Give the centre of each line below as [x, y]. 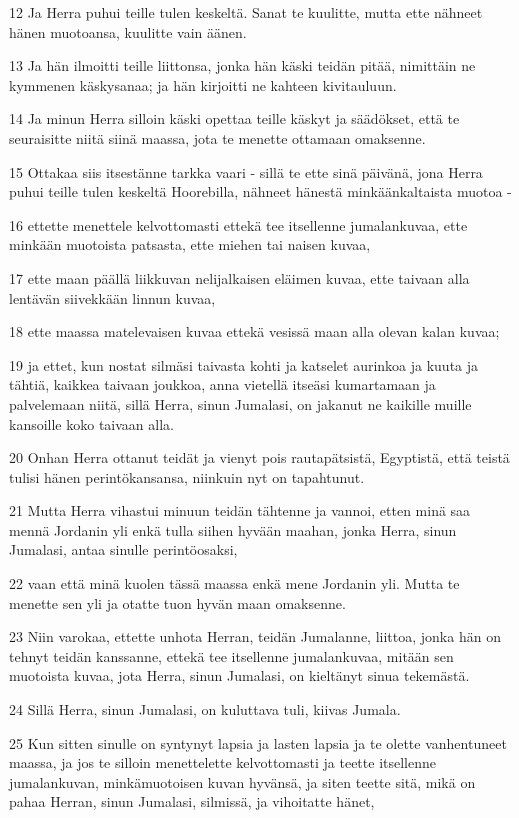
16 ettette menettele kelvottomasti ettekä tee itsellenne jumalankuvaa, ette [238, 224]
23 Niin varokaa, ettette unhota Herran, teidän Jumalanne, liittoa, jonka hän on [255, 636]
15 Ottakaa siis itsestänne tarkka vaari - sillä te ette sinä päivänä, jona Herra [246, 171]
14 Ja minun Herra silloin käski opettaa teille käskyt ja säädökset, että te [234, 118]
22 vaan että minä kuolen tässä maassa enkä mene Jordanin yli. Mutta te [234, 583]
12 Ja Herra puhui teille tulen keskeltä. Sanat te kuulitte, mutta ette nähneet [246, 12]
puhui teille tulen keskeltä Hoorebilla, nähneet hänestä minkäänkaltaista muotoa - [260, 191]
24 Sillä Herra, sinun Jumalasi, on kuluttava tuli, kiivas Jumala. [205, 709]
